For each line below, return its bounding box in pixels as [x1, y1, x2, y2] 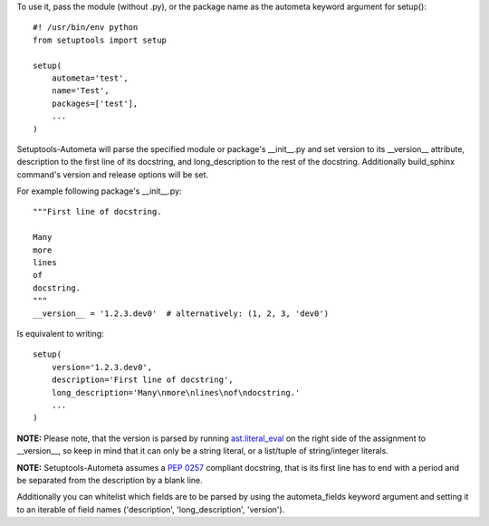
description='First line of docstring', [51, 375, 235, 385]
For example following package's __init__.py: [16, 186, 182, 196]
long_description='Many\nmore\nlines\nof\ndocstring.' [51, 387, 301, 397]
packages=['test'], [51, 98, 139, 109]
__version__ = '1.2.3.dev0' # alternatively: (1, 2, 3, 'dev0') [33, 308, 330, 319]
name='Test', [51, 86, 110, 96]
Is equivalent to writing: [16, 328, 104, 339]
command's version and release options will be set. [16, 168, 208, 180]
